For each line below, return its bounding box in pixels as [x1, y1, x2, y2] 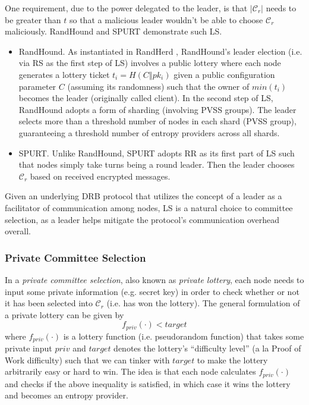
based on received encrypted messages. [30, 169, 171, 182]
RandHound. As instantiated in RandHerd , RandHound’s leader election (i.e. [18, 45, 302, 57]
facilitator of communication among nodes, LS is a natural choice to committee [5, 201, 293, 214]
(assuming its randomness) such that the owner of [67, 80, 250, 92]
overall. [5, 225, 31, 237]
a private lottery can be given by [5, 308, 124, 321]
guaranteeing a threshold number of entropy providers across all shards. [18, 126, 280, 139]
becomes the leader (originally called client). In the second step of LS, [18, 92, 273, 104]
